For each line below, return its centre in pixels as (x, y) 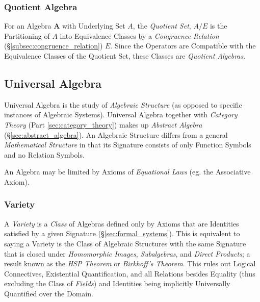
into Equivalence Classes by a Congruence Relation (139, 35)
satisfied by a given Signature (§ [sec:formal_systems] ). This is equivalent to (122, 233)
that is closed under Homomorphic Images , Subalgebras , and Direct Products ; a (127, 253)
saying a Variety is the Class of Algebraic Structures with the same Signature (125, 243)
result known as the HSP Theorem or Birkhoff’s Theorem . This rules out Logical (130, 263)
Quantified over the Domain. (49, 293)
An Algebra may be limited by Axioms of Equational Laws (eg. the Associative (127, 172)
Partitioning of (27, 35)
